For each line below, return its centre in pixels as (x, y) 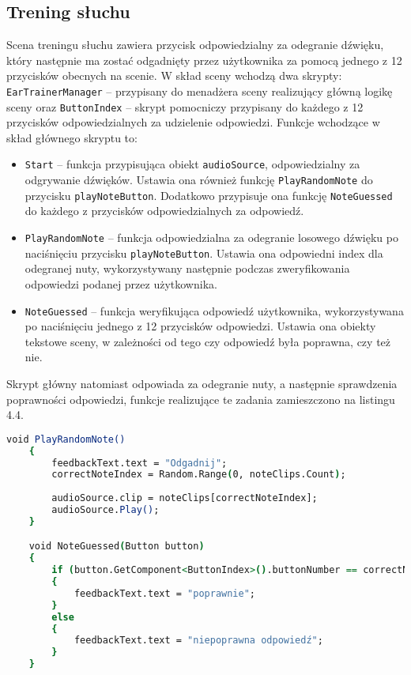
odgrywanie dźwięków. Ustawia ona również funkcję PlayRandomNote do (199, 180)
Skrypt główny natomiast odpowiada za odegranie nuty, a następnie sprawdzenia (202, 383)
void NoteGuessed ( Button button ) (117, 547)
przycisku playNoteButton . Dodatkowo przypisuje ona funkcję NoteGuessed (209, 195)
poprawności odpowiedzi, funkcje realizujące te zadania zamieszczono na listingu (201, 399)
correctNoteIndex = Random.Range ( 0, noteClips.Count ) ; (199, 475)
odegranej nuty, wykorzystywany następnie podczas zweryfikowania (187, 268)
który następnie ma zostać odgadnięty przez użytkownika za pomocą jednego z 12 (204, 60)
